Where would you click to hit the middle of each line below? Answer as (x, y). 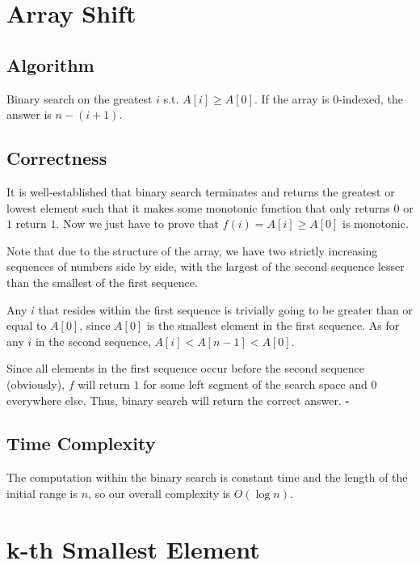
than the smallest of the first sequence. (102, 282)
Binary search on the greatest (80, 98)
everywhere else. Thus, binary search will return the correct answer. (174, 400)
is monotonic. (376, 223)
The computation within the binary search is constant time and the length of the (207, 477)
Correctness (57, 158)
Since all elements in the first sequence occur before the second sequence (185, 368)
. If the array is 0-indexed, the (329, 98)
